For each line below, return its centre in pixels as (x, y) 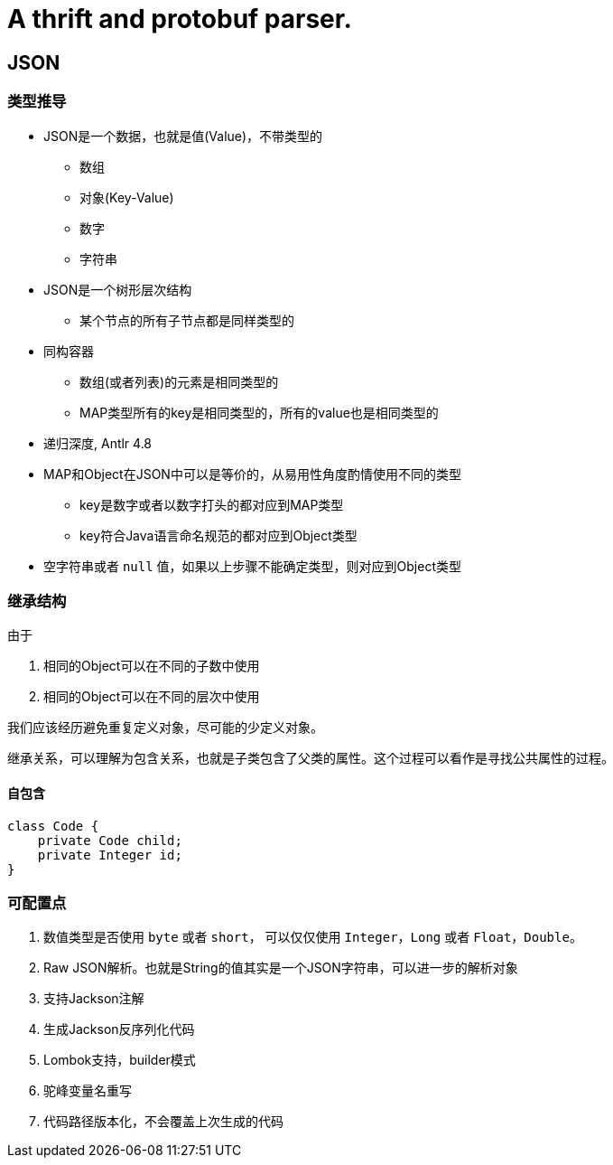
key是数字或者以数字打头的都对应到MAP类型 (212, 504)
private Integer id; (110, 855)
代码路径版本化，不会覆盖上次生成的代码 (163, 1122)
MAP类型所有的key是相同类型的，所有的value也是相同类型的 (259, 412)
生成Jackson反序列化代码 (119, 1029)
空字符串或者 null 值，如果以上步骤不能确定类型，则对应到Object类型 (253, 566)
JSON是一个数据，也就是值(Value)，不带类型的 (183, 136)
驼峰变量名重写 (88, 1091)
